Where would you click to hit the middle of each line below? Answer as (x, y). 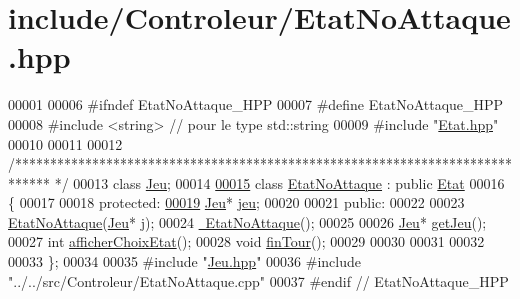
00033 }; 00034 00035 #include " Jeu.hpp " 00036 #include (184, 261)
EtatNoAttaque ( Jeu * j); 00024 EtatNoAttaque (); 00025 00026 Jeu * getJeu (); (247, 221)
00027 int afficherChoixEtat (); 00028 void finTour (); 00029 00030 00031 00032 (246, 241)
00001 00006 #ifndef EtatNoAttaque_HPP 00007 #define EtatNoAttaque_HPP (256, 104)
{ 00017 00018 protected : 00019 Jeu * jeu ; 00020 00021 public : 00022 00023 (236, 202)
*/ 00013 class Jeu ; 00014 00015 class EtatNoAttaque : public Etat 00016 (279, 182)
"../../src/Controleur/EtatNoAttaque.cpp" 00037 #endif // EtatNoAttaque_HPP (258, 280)
